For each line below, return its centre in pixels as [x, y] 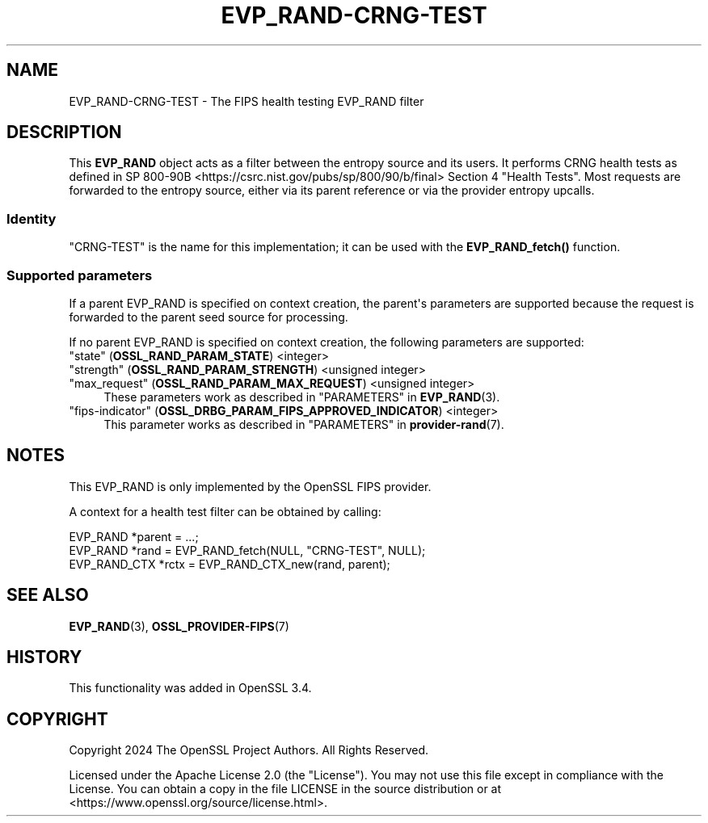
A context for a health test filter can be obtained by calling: [225, 511]
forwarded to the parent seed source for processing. [209, 317]
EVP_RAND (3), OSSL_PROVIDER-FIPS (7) [179, 626]
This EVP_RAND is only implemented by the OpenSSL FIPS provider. [250, 486]
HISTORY [44, 657]
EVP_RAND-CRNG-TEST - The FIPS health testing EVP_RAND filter [247, 101]
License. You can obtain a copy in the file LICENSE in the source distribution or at [285, 789]
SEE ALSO [48, 595]
